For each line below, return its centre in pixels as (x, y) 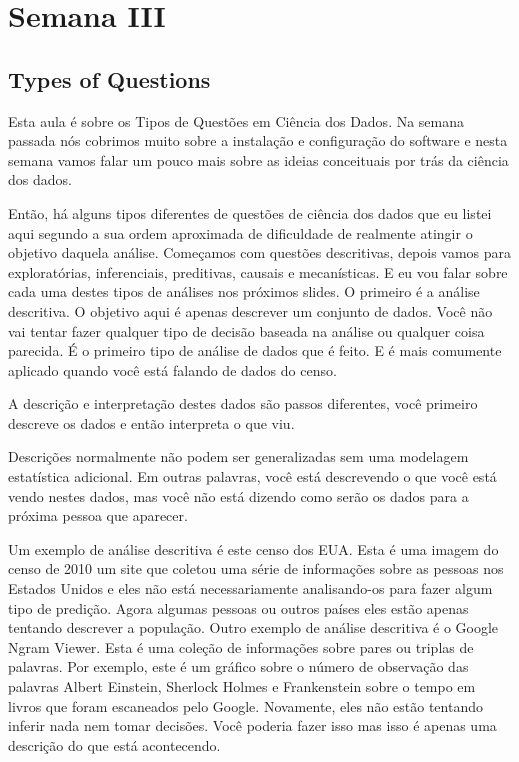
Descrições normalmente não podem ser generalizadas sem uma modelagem (238, 456)
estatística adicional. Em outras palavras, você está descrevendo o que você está (252, 476)
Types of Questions (109, 78)
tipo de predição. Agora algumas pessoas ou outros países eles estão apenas (238, 607)
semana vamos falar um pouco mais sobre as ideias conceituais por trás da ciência (258, 159)
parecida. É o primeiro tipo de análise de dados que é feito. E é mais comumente (255, 350)
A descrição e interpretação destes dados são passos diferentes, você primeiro (243, 403)
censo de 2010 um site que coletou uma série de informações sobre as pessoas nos (256, 568)
